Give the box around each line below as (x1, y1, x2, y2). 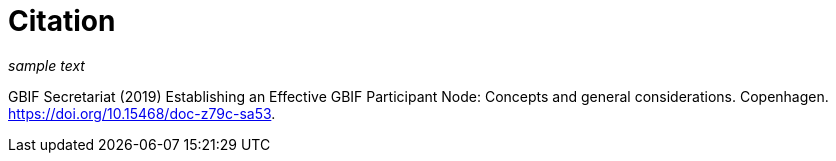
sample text (8, 56, 85, 74)
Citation (8, 4, 116, 38)
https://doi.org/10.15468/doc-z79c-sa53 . (8, 104, 276, 122)
